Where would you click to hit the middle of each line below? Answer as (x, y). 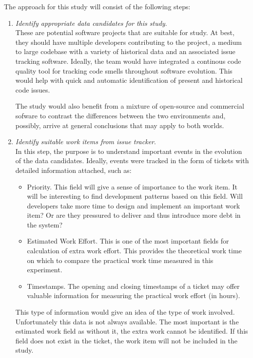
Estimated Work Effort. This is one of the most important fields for (128, 241)
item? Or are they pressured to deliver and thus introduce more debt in (134, 215)
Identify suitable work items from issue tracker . (86, 141)
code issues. (33, 89)
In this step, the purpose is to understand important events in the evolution (129, 151)
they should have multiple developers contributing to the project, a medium (129, 42)
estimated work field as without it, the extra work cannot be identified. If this (132, 331)
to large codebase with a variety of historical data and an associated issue (125, 51)
